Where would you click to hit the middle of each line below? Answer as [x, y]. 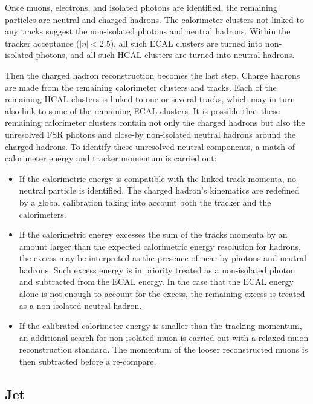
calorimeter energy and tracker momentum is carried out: [111, 158]
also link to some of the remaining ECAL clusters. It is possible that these [142, 110]
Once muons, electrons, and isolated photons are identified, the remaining [141, 7]
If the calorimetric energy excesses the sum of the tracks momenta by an [153, 234]
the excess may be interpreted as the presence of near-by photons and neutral [163, 258]
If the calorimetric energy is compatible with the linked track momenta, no [158, 178]
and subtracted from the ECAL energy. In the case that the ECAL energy [156, 282]
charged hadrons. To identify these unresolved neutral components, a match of [150, 146]
